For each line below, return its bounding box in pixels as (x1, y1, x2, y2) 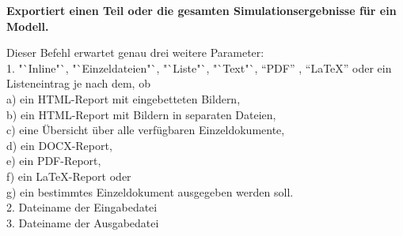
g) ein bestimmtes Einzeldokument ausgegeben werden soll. (6, 183, 294, 200)
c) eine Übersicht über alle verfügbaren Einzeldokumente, (6, 122, 285, 138)
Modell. (6, 17, 49, 34)
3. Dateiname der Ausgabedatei (6, 214, 159, 230)
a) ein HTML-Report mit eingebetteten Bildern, (6, 90, 241, 107)
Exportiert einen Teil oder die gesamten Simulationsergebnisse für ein (6, 2, 397, 18)
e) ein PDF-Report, (6, 152, 101, 169)
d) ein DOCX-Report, (6, 137, 112, 153)
